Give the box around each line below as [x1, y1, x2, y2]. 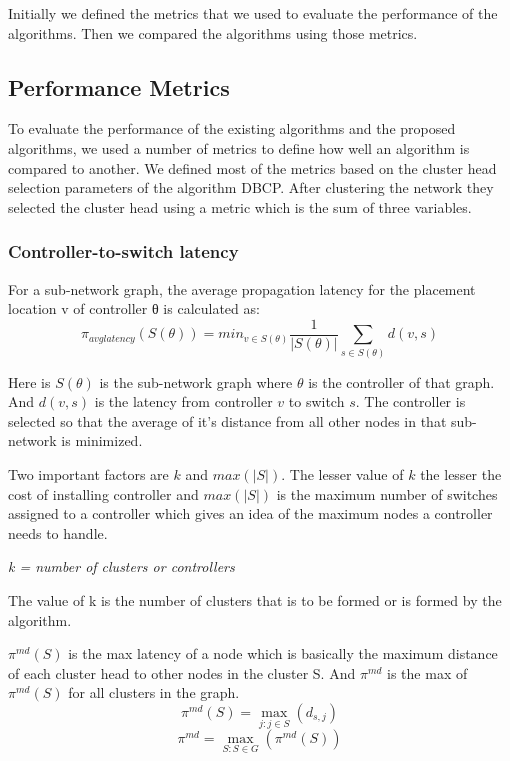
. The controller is [355, 391, 466, 412]
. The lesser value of [281, 463, 404, 484]
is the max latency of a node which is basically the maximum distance [68, 643, 498, 664]
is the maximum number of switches [276, 483, 498, 504]
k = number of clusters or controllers [8, 556, 235, 577]
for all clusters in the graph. [68, 682, 240, 703]
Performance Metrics [8, 71, 230, 102]
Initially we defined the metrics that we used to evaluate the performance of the [8, 3, 498, 23]
